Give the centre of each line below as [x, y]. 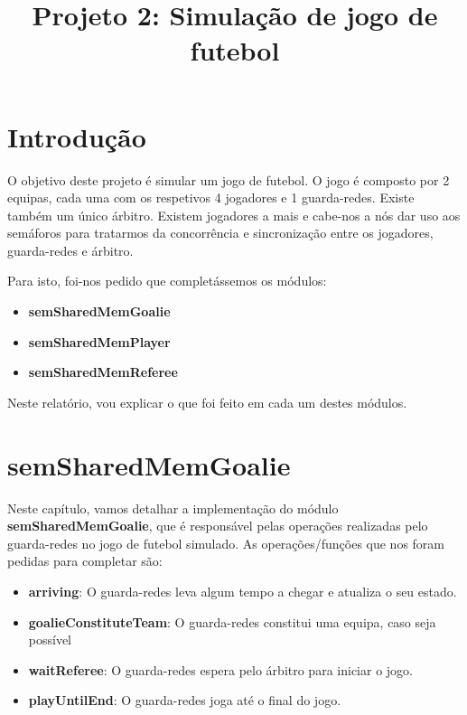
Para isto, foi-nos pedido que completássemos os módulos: [167, 281]
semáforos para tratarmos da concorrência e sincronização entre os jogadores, [220, 233]
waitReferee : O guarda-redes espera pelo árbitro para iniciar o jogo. [220, 669]
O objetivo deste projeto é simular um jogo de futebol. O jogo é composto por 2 [229, 179]
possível [50, 640]
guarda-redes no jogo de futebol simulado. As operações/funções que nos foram [226, 543]
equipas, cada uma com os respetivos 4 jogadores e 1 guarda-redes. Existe [211, 198]
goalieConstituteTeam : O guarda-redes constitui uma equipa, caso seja [232, 621]
